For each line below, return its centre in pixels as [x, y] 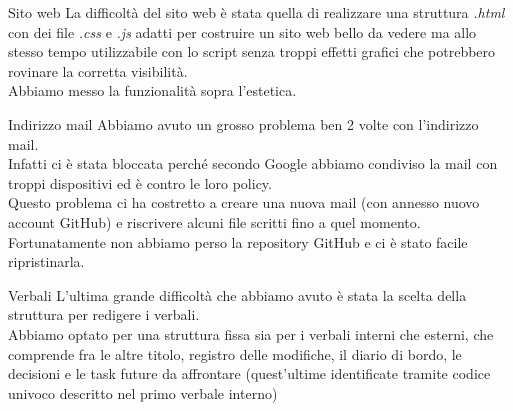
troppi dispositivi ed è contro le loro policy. [140, 182]
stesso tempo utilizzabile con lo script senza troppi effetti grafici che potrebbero [252, 51]
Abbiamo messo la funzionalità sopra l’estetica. [152, 90]
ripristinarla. [46, 261]
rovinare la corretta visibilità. [98, 70]
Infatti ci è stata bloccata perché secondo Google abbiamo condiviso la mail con [253, 163]
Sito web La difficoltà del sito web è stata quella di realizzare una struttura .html [256, 12]
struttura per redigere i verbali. [104, 314]
